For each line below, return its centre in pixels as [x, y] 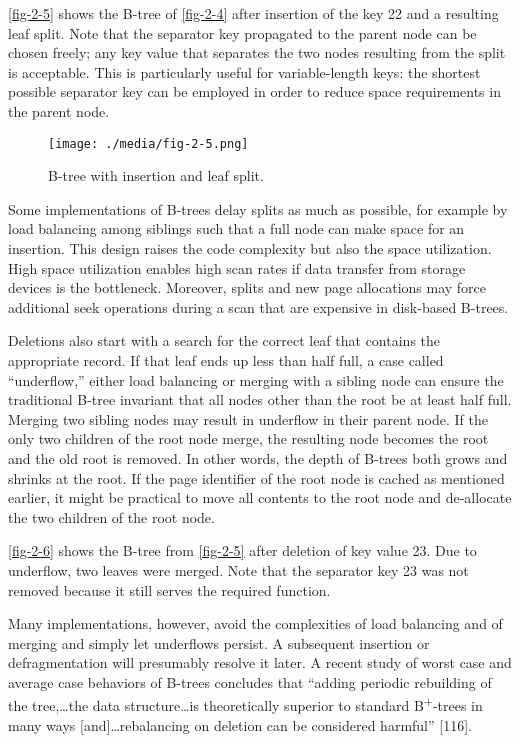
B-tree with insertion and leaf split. [156, 175]
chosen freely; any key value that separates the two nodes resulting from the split [257, 52]
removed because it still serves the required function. [169, 589]
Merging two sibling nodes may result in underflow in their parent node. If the [248, 418]
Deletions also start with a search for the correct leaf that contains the [224, 340]
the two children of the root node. [111, 516]
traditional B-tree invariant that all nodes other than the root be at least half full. [260, 399]
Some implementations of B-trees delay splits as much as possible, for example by [258, 208]
